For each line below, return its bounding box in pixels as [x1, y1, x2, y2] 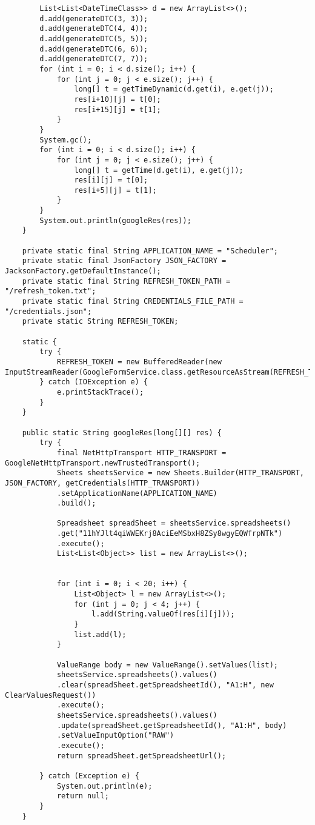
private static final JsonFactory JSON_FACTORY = [22, 256, 227, 266]
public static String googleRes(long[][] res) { [22, 428, 222, 437]
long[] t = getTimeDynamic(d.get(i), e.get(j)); [74, 85, 274, 94]
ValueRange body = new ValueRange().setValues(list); [56, 660, 279, 669]
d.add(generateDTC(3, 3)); [39, 14, 148, 23]
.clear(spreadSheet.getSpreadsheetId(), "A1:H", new [56, 680, 274, 689]
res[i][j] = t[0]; [74, 176, 148, 185]
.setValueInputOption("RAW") [56, 731, 174, 740]
